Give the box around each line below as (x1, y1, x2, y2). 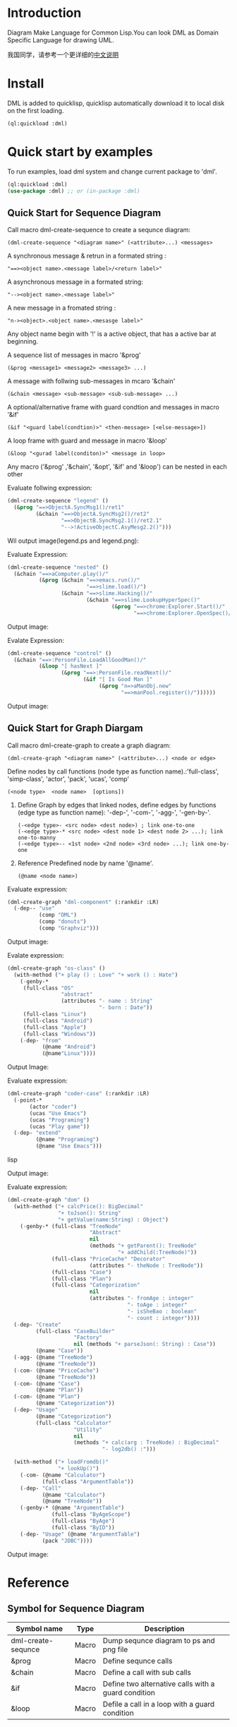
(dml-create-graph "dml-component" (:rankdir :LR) (7, 898, 159, 905)
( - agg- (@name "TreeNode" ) (13, 1354, 93, 1361)
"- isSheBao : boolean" (127, 1308, 197, 1315)
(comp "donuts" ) (38, 918, 87, 925)
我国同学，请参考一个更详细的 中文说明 (7, 50, 119, 59)
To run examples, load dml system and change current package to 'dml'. (7, 167, 217, 176)
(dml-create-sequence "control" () (7, 649, 112, 657)
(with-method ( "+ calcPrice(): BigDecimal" (13, 1203, 143, 1210)
